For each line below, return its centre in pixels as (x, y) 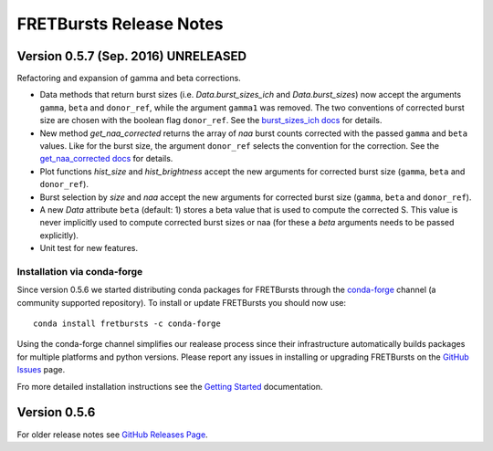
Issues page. (41, 370)
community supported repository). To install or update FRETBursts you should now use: (182, 302)
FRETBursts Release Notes (120, 24)
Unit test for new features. (89, 248)
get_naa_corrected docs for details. (106, 159)
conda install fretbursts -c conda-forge (127, 324)
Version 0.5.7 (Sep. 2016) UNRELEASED (131, 56)
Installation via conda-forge (80, 271)
